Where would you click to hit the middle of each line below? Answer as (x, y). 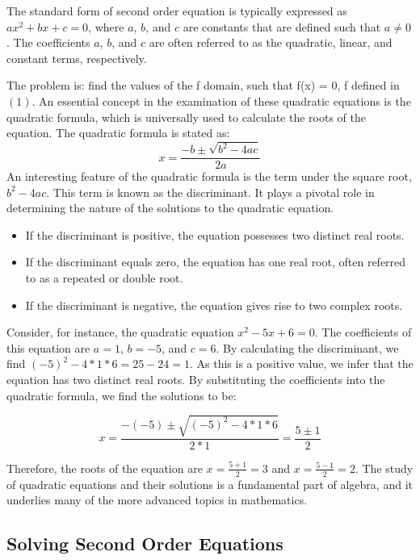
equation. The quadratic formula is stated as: (118, 133)
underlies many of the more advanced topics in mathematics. (157, 500)
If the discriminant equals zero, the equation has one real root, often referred (216, 262)
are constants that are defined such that (282, 26)
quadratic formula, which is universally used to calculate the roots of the (186, 117)
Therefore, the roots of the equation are (105, 468)
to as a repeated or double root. (104, 278)
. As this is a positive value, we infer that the (301, 364)
